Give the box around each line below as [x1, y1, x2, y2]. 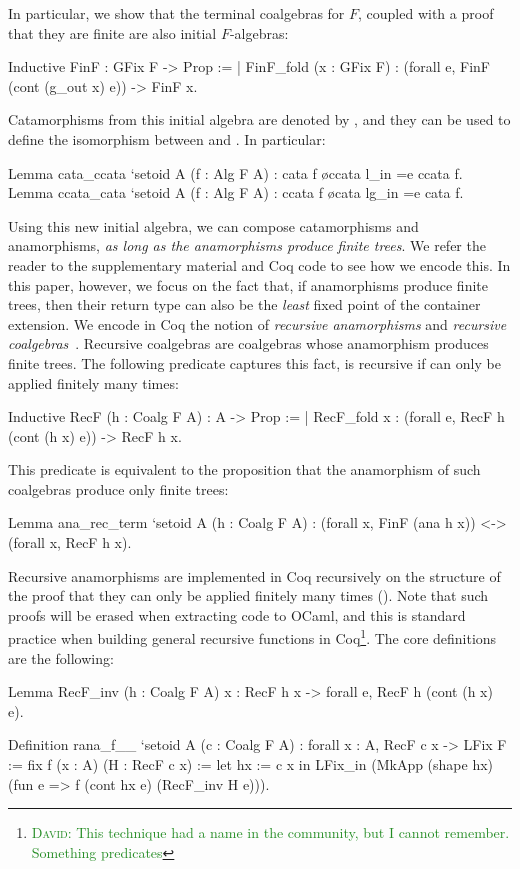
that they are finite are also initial [8, 22, 217, 43]
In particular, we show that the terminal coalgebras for [8, 3, 345, 23]
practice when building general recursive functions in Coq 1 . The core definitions [8, 625, 497, 649]
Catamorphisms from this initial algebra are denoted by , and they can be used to [8, 109, 511, 130]
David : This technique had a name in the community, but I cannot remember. [31, 822, 510, 843]
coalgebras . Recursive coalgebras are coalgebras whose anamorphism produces [8, 333, 489, 354]
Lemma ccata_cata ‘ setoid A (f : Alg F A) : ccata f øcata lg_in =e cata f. [8, 182, 464, 203]
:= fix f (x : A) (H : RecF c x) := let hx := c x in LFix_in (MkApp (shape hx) [8, 754, 494, 775]
